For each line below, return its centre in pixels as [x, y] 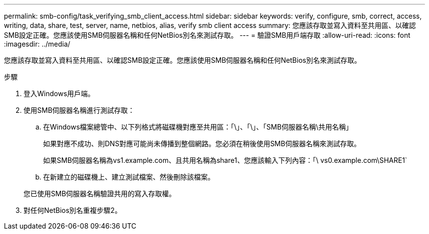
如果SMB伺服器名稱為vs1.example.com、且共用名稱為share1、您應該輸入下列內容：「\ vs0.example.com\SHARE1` [225, 160]
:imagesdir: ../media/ [37, 44]
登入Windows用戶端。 [59, 93]
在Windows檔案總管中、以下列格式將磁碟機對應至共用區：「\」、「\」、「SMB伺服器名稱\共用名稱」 [198, 127]
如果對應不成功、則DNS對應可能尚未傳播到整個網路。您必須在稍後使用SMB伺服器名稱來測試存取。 [202, 143]
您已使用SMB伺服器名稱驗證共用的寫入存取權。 [100, 194]
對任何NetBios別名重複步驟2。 [73, 210]
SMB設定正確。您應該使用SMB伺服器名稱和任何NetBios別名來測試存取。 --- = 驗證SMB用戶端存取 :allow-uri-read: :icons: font [207, 35]
